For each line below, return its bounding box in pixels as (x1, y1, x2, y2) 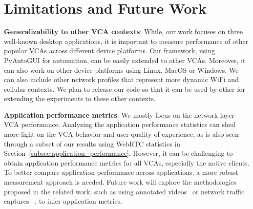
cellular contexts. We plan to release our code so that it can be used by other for (4, 84, 245, 94)
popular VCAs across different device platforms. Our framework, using (4, 45, 215, 56)
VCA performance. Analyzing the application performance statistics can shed (4, 119, 235, 129)
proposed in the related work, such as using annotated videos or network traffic (4, 186, 245, 196)
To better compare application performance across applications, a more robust (4, 167, 238, 177)
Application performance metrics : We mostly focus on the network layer (4, 109, 234, 120)
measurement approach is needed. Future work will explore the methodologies (4, 177, 236, 187)
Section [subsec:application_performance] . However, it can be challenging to (4, 148, 233, 158)
